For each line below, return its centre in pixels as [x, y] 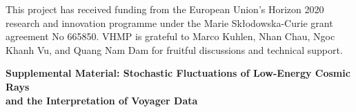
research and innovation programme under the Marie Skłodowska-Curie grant [169, 22]
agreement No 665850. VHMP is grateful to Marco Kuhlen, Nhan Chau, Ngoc [170, 36]
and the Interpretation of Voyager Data [102, 100]
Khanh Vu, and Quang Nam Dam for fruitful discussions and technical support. [174, 49]
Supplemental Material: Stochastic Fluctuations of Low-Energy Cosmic [178, 73]
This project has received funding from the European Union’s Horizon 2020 [165, 9]
